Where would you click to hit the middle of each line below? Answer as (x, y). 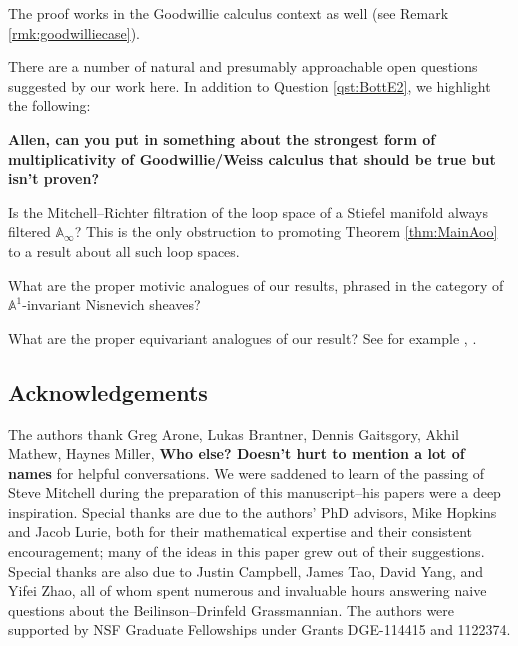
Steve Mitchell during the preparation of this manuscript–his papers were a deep (254, 492)
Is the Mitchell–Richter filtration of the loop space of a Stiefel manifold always (248, 211)
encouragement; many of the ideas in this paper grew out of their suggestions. (246, 551)
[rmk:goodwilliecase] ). (74, 32)
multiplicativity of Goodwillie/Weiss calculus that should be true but (252, 158)
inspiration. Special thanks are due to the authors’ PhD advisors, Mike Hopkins (252, 511)
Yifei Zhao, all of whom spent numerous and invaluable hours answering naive (247, 590)
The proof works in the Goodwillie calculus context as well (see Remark (228, 13)
